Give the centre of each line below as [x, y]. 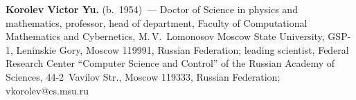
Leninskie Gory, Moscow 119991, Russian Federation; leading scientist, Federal [183, 49]
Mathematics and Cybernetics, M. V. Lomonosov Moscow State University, [165, 36]
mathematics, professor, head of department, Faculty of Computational [157, 22]
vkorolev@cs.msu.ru [47, 90]
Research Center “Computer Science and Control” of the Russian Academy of [170, 63]
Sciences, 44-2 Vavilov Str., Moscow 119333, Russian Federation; [143, 76]
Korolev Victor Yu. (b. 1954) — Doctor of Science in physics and [152, 9]
